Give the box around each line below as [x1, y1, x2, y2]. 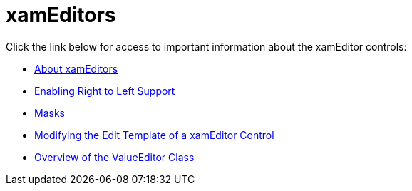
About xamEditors [34, 62, 118, 75]
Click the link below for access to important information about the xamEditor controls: [6, 40, 407, 53]
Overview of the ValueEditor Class [34, 150, 195, 163]
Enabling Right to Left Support [34, 84, 175, 97]
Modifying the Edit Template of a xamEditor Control [34, 128, 274, 141]
